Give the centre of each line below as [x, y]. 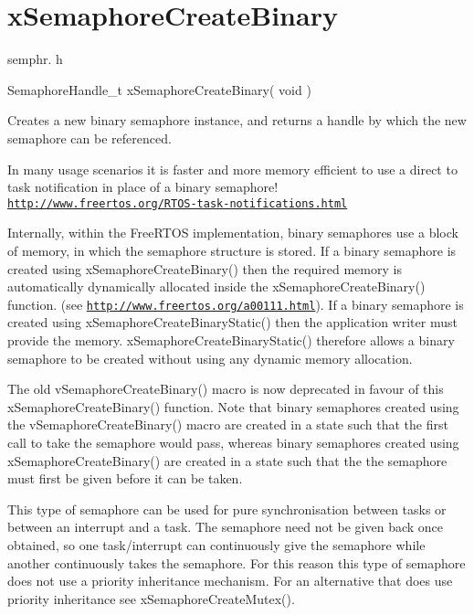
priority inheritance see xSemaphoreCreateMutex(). [151, 598]
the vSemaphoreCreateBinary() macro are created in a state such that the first [228, 424]
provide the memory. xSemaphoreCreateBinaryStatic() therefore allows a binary [231, 339]
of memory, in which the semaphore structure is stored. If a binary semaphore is [232, 250]
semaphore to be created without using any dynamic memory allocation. [210, 358]
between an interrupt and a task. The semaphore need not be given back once [226, 527]
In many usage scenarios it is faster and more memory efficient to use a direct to [232, 169]
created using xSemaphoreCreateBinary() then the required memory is [205, 268]
